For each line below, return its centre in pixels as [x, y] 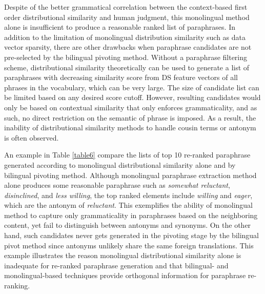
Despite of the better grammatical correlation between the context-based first [126, 7]
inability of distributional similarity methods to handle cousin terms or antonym [130, 128]
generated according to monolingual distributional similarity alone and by [120, 164]
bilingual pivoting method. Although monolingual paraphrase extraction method [130, 175]
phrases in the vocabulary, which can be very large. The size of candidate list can [132, 87]
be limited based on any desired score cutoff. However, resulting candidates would [132, 97]
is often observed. [32, 137]
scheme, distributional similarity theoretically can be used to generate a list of [127, 67]
